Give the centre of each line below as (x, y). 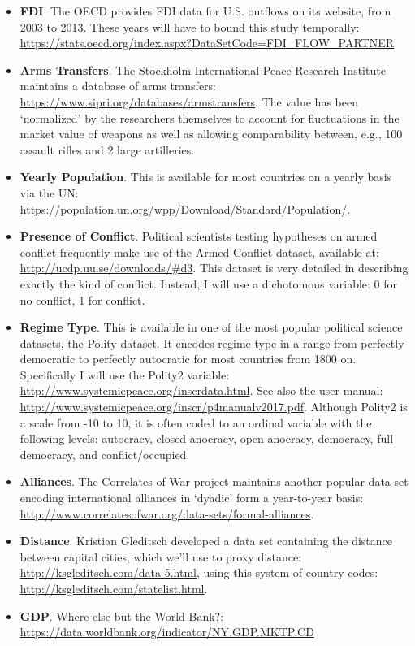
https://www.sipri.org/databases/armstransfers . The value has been (189, 101)
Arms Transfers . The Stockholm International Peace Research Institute (203, 69)
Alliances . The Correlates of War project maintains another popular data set (214, 481)
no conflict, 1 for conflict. (82, 299)
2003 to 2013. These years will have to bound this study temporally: (190, 26)
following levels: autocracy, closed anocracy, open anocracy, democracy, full (207, 438)
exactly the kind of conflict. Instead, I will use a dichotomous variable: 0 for (209, 283)
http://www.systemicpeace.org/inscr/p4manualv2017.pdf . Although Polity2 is (214, 407)
